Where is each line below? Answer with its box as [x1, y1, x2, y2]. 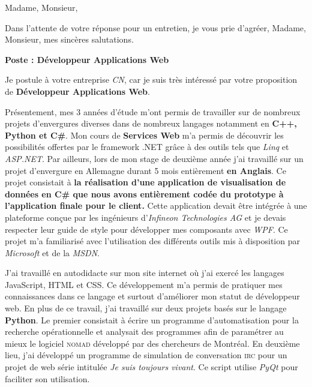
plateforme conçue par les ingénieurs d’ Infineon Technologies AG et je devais [5, 211, 286, 223]
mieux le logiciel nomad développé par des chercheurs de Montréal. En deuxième [5, 337, 300, 349]
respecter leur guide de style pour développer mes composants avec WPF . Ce [5, 223, 288, 235]
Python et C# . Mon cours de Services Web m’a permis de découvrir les [5, 128, 284, 141]
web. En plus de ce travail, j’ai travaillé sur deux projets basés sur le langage [5, 302, 287, 314]
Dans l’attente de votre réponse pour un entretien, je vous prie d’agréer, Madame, [5, 21, 306, 34]
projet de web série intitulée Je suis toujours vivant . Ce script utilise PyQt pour [5, 361, 298, 373]
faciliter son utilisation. [5, 372, 90, 385]
